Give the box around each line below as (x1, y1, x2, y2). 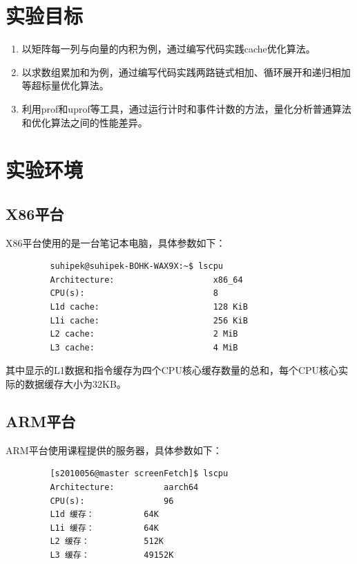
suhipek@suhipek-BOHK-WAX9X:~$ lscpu (50, 261, 223, 272)
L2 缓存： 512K (50, 536, 164, 547)
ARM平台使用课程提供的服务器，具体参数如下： (6, 442, 222, 457)
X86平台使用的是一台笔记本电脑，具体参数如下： (6, 235, 226, 250)
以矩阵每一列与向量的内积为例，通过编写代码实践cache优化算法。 (21, 41, 316, 56)
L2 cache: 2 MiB (50, 329, 238, 339)
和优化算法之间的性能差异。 (21, 115, 148, 129)
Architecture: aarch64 (50, 482, 199, 492)
